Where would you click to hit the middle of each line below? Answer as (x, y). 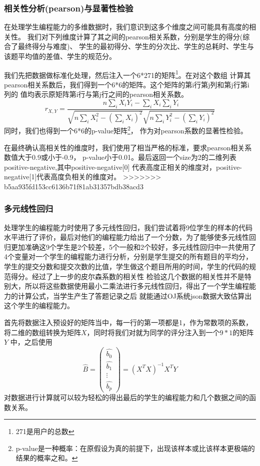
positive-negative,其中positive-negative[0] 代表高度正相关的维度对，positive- (123, 167)
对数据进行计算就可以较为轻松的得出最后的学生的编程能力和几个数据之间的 (126, 397)
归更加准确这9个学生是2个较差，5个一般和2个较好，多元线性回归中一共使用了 (130, 246)
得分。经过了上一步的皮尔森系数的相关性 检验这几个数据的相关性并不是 (127, 276)
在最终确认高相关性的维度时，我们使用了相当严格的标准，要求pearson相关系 (128, 147)
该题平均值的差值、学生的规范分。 (60, 56)
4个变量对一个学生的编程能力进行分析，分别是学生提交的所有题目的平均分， (128, 256)
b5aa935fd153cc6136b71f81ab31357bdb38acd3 (74, 186)
